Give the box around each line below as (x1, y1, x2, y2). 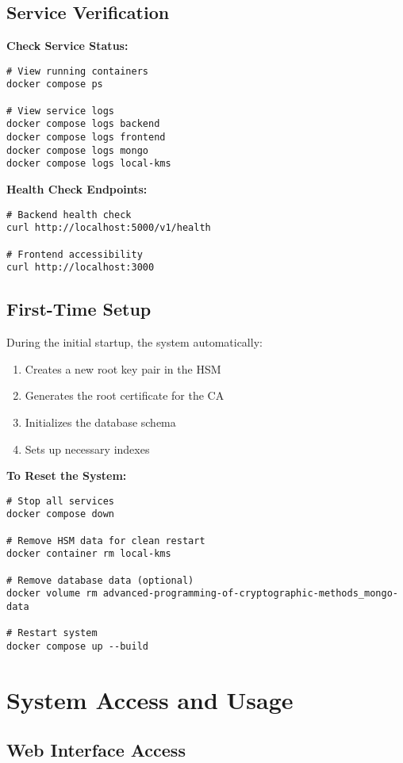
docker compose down (6, 508, 115, 520)
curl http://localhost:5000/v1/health (6, 222, 211, 234)
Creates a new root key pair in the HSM (25, 360, 221, 377)
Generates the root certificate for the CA (25, 387, 225, 404)
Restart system (17, 627, 98, 639)
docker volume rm (6, 588, 98, 600)
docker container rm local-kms (6, 548, 171, 560)
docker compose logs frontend (6, 132, 166, 144)
